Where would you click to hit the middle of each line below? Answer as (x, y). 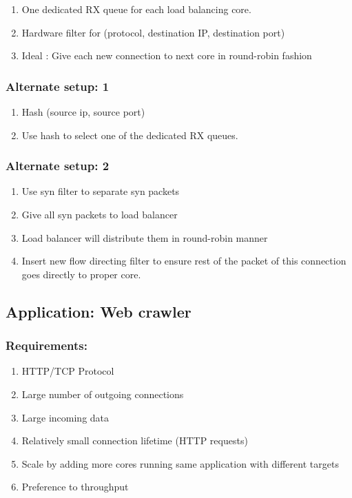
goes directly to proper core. (81, 274)
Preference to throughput (75, 487)
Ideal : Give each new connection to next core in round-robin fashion (167, 55)
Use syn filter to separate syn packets (101, 191)
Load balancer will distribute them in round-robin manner (145, 237)
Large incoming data (65, 417)
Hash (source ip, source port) (83, 112)
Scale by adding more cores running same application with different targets (180, 463)
